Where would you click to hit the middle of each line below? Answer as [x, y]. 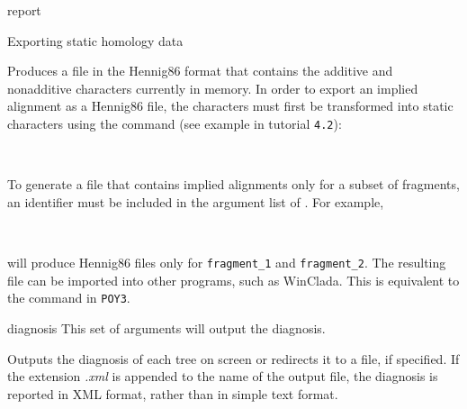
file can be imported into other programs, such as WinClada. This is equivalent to [233, 280]
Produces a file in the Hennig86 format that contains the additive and [200, 71]
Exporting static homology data [95, 40]
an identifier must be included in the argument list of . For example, [196, 201]
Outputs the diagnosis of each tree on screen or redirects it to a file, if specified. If [233, 358]
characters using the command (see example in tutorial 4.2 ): [175, 123]
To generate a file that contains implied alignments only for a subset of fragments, [233, 184]
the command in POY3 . [69, 298]
